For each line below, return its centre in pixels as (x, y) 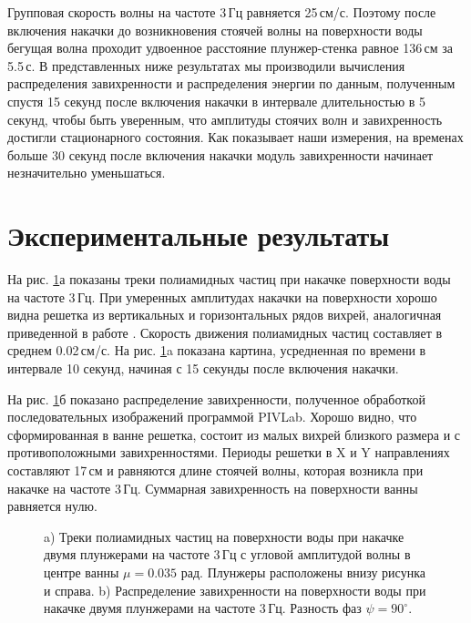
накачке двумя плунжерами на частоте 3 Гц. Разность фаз (203, 608)
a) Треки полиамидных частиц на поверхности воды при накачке (224, 536)
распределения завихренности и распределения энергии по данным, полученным (231, 83)
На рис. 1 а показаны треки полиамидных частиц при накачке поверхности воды (229, 279)
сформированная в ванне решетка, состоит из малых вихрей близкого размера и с (234, 434)
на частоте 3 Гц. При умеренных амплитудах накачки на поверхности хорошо (222, 296)
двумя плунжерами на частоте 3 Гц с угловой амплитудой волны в (227, 554)
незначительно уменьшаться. (87, 173)
